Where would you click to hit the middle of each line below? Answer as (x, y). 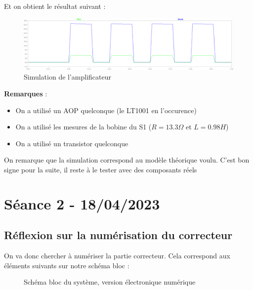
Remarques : (26, 93)
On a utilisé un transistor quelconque (72, 143)
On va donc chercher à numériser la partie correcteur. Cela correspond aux (117, 256)
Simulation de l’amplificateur (68, 77)
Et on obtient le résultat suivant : (55, 6)
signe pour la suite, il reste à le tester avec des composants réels (101, 169)
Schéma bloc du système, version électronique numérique (110, 282)
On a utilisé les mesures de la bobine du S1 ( (84, 127)
